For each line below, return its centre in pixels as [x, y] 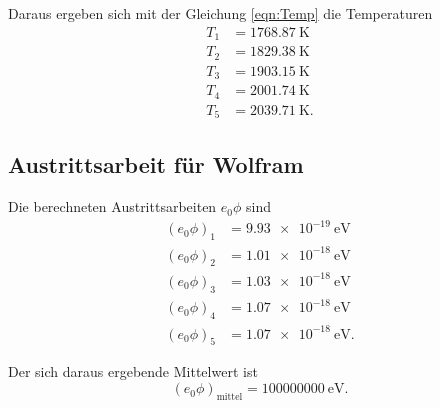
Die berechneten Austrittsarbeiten [112, 206]
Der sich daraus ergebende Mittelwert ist [133, 371]
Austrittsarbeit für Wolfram [156, 164]
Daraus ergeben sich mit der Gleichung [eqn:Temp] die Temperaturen [220, 13]
